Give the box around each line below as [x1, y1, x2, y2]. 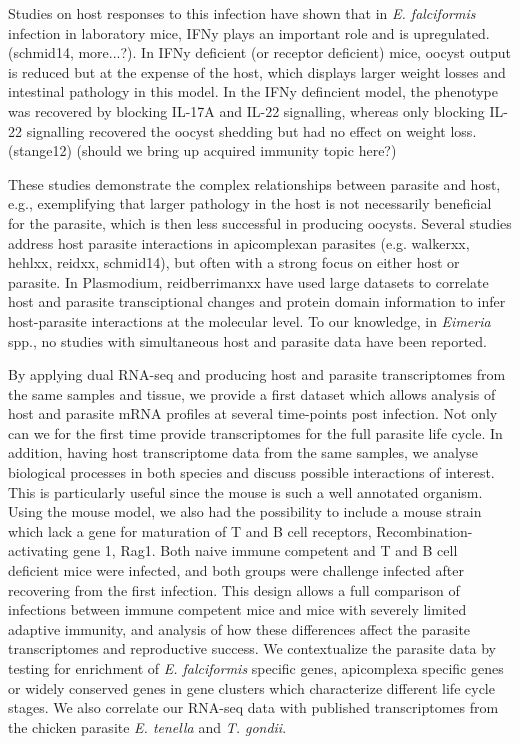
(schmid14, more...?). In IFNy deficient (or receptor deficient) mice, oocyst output [8, 42, 511, 63]
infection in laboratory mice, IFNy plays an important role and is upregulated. [8, 22, 490, 43]
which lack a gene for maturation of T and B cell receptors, [8, 520, 372, 541]
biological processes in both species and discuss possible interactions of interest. [8, 462, 495, 483]
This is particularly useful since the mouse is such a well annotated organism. [8, 481, 483, 502]
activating [8, 540, 69, 561]
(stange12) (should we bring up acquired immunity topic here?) [8, 140, 397, 161]
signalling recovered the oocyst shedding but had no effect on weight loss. [26, 120, 477, 141]
